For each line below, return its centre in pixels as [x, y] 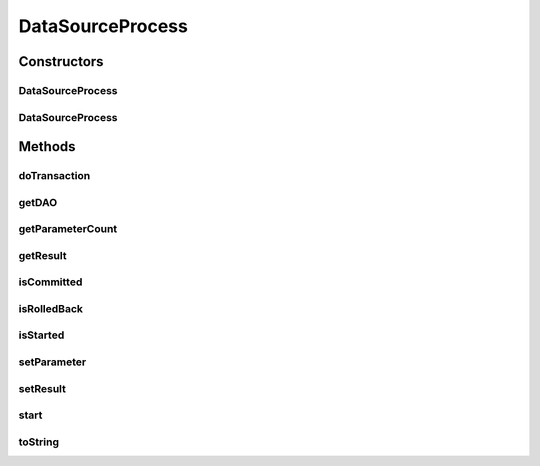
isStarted [41, 335]
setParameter [52, 362]
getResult [42, 255]
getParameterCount [68, 229]
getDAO [38, 202]
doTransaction [54, 176]
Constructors [61, 61]
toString [39, 442]
